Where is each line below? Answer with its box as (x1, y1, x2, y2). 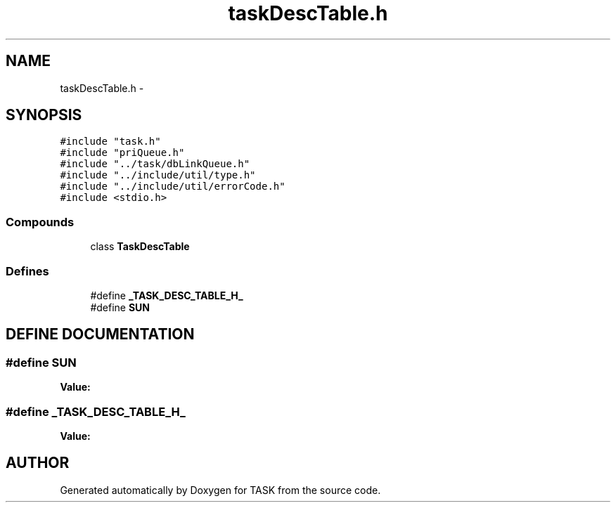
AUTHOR (6, 454, 70, 472)
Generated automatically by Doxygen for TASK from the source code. (60, 483, 381, 496)
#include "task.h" (60, 136, 161, 148)
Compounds (6, 214, 75, 229)
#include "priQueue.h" (60, 147, 185, 159)
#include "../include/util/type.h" (60, 169, 256, 181)
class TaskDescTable (90, 240, 190, 253)
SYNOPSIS (6, 106, 82, 124)
